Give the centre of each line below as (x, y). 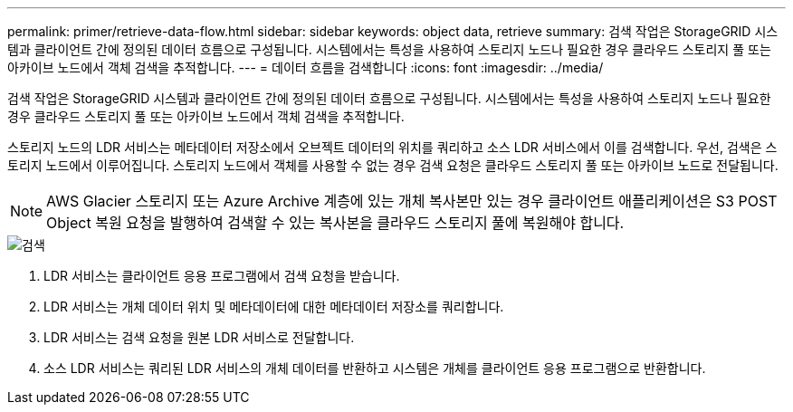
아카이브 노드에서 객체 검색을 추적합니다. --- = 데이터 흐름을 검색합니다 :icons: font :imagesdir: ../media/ (306, 67)
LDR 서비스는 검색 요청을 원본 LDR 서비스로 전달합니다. (199, 337)
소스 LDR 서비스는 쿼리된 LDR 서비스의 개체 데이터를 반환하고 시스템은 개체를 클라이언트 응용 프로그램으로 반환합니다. (375, 368)
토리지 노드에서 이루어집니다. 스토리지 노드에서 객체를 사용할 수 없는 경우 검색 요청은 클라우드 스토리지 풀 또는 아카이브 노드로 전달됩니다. (393, 165)
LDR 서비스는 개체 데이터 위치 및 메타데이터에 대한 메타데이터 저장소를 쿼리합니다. (274, 307)
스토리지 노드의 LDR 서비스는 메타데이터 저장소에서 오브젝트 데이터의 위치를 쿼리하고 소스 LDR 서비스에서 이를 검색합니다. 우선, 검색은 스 (392, 147)
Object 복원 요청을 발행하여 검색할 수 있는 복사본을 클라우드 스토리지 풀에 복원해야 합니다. (335, 223)
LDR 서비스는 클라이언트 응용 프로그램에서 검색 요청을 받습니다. (222, 276)
